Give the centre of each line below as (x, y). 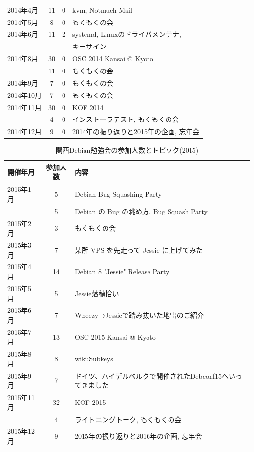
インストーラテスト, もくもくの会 (126, 119)
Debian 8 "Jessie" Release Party (122, 272)
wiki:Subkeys (94, 359)
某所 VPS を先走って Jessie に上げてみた (139, 250)
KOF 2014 (88, 107)
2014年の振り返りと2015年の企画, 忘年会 (136, 131)
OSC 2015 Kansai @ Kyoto (115, 337)
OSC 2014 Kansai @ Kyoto (113, 59)
